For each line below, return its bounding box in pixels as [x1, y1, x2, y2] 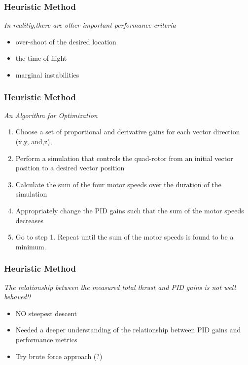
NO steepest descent [15, 308, 77, 318]
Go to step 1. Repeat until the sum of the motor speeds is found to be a [15, 232, 234, 242]
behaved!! [4, 291, 31, 302]
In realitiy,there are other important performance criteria [4, 20, 176, 30]
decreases [15, 215, 43, 225]
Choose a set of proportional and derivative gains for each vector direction [15, 126, 240, 137]
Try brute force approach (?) [15, 351, 103, 361]
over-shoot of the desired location [15, 36, 116, 46]
